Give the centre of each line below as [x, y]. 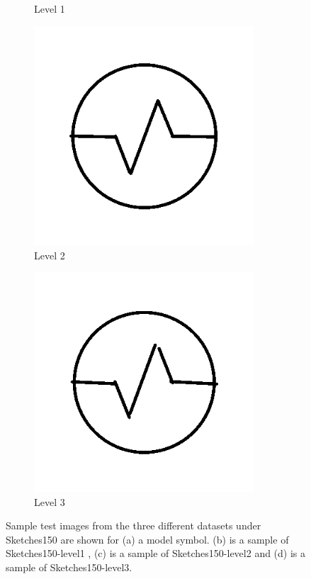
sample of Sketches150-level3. [69, 567]
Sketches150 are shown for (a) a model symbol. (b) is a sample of [147, 539]
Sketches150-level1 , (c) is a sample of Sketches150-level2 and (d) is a [156, 553]
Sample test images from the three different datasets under [134, 525]
